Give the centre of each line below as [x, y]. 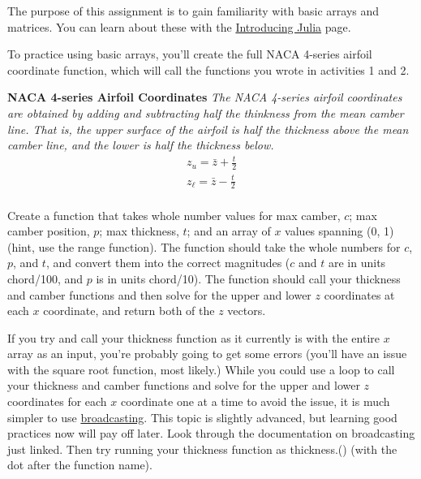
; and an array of [229, 231]
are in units [357, 263]
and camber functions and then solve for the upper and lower [159, 294]
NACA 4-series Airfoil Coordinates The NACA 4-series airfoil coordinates [205, 97]
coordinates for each [57, 401]
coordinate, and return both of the [129, 311]
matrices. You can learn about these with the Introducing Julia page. [179, 26]
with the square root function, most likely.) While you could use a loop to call [201, 369]
